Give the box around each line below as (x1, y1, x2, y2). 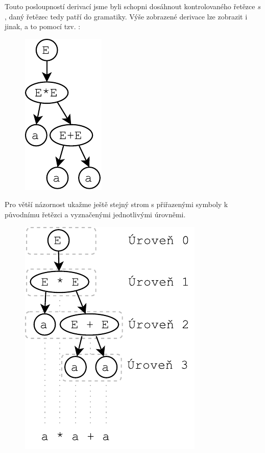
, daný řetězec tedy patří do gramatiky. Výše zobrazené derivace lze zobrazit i (5, 11, 248, 21)
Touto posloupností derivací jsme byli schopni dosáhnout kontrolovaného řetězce (5, 1, 255, 11)
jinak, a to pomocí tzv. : (5, 21, 81, 32)
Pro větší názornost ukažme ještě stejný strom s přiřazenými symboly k (5, 199, 228, 210)
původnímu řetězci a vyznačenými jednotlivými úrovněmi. (5, 209, 186, 219)
